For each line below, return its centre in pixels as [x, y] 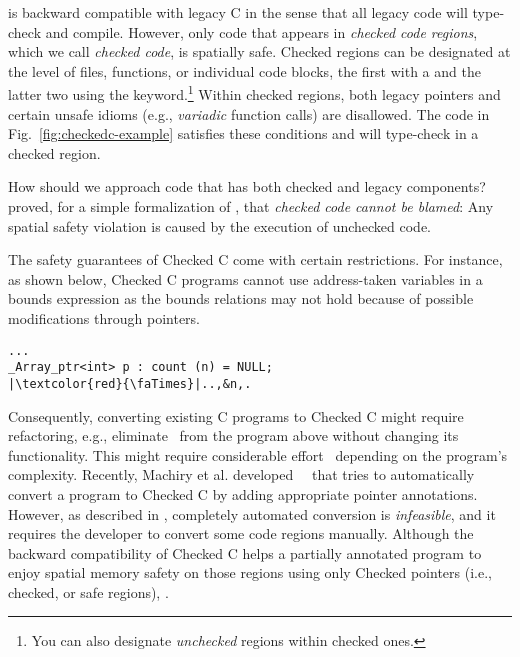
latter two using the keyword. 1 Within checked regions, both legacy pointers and [254, 93]
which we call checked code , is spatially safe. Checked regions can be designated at [259, 51]
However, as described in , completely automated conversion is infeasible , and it [252, 513]
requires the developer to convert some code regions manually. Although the [241, 533]
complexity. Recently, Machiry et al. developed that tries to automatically [241, 474]
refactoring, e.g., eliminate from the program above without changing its [233, 435]
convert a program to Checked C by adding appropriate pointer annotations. [243, 493]
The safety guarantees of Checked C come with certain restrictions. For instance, [255, 259]
